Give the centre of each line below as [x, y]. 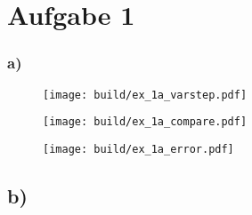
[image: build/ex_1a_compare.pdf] [145, 122]
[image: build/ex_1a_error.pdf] [138, 149]
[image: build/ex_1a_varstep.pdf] [145, 95]
